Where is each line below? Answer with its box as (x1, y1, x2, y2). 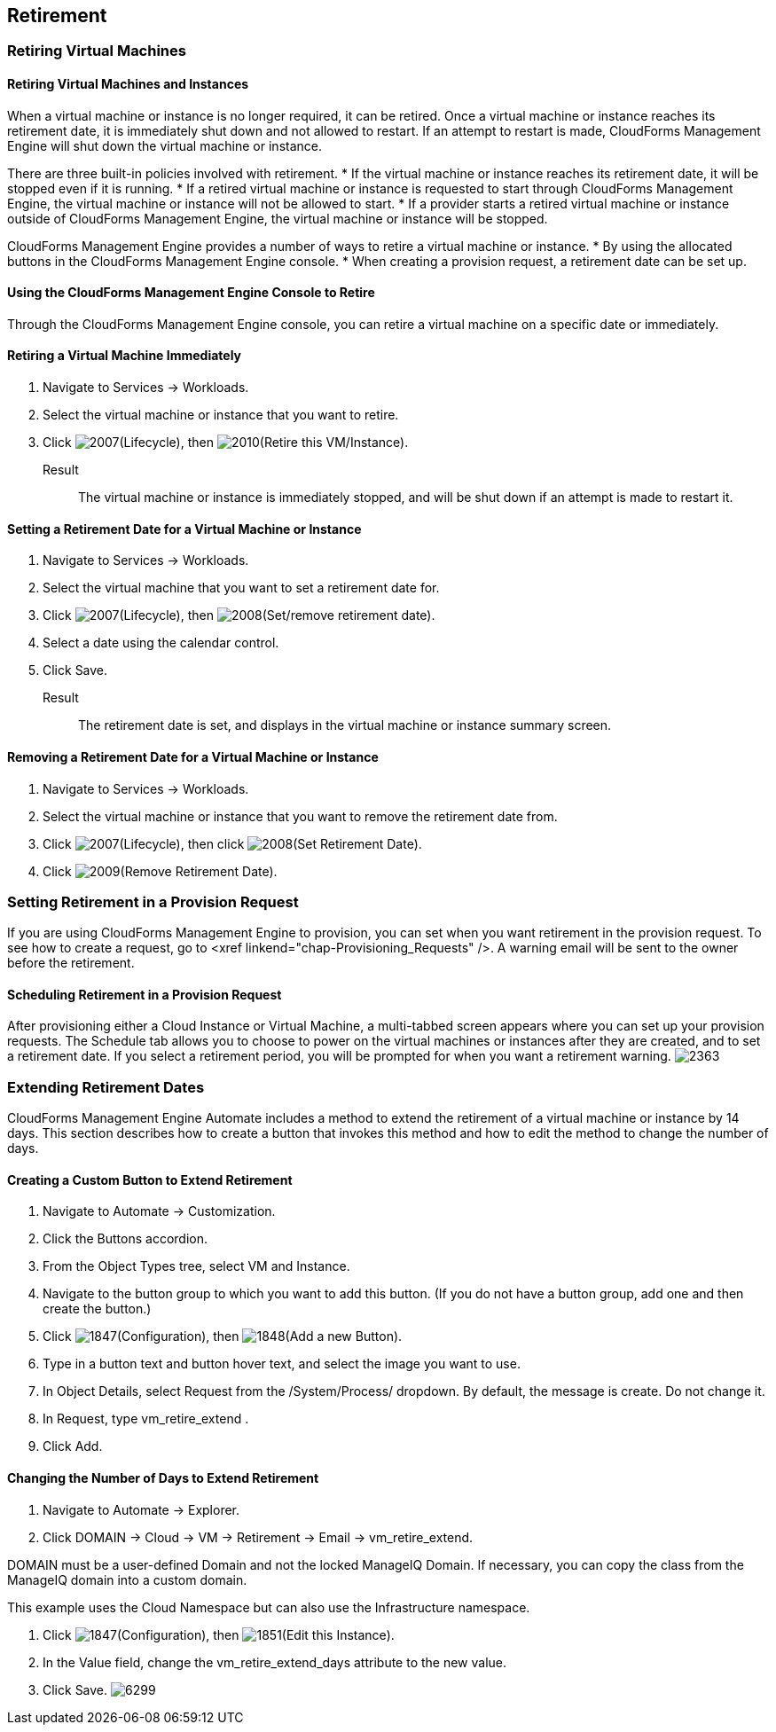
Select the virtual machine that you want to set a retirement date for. (43, 580, 440, 596)
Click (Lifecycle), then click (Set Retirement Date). (43, 835, 422, 851)
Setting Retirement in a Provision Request (7, 892, 299, 911)
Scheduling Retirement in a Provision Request (7, 986, 282, 1002)
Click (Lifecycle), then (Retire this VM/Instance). (43, 435, 409, 451)
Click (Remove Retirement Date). (43, 863, 278, 879)
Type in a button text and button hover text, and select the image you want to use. (43, 1356, 521, 1372)
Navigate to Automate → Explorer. (43, 1501, 240, 1517)
